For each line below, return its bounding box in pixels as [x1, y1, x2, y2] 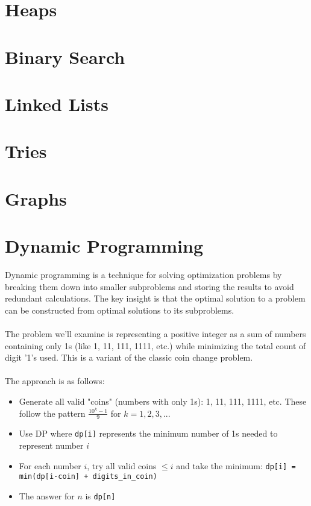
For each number [19, 459, 81, 472]
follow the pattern [19, 406, 86, 419]
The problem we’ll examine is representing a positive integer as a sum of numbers [5, 327, 306, 340]
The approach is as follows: [5, 375, 105, 387]
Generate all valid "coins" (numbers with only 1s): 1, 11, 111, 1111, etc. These [19, 394, 307, 407]
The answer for [19, 490, 75, 502]
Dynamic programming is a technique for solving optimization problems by [5, 268, 282, 280]
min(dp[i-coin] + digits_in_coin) [19, 472, 157, 481]
